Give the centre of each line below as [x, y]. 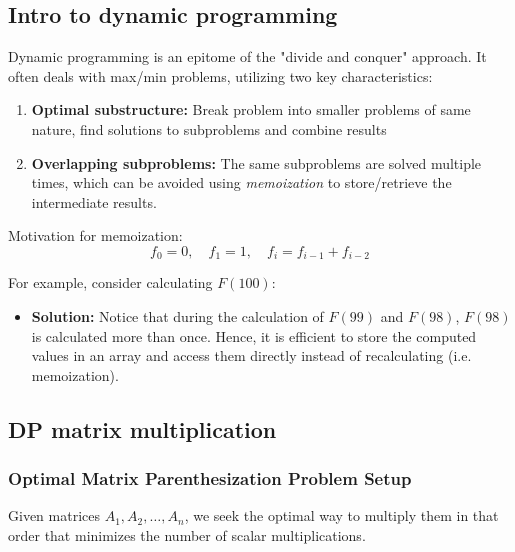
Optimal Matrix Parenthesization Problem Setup [210, 478]
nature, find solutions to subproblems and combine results [209, 128]
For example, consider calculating [110, 282]
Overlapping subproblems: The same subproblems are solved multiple [256, 162]
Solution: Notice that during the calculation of [177, 316]
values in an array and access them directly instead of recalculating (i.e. [251, 355]
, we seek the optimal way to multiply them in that [341, 515]
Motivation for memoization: [95, 235]
